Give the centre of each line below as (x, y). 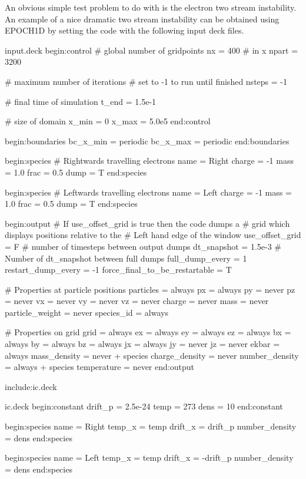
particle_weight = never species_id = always (87, 312)
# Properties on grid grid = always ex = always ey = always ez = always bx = (148, 332)
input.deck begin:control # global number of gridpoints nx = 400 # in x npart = (152, 50)
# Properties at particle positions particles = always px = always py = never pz (150, 289)
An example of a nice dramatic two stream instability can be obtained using (142, 19)
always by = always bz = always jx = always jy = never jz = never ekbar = (142, 344)
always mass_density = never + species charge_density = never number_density (152, 355)
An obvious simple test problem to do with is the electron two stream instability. (151, 7)
